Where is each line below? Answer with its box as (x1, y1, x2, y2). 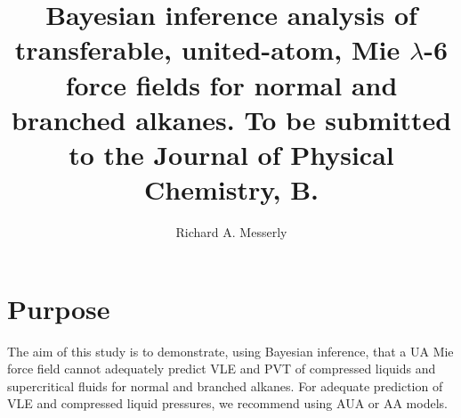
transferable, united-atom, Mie (14, 31, 400, 68)
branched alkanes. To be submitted (11, 101, 452, 137)
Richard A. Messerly (175, 223, 287, 242)
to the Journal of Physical (69, 135, 394, 172)
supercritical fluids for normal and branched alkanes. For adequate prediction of (7, 376, 443, 395)
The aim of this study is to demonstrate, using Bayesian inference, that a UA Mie (7, 341, 454, 360)
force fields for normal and (65, 66, 398, 102)
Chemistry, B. (144, 171, 319, 208)
